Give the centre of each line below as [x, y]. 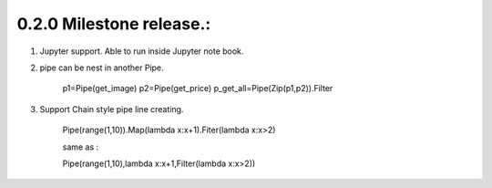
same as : [81, 147]
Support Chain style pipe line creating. [112, 109]
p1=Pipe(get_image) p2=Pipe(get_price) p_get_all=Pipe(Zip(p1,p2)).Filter [198, 89]
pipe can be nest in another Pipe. [102, 68]
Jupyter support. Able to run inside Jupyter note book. [142, 51]
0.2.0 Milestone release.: [114, 24]
